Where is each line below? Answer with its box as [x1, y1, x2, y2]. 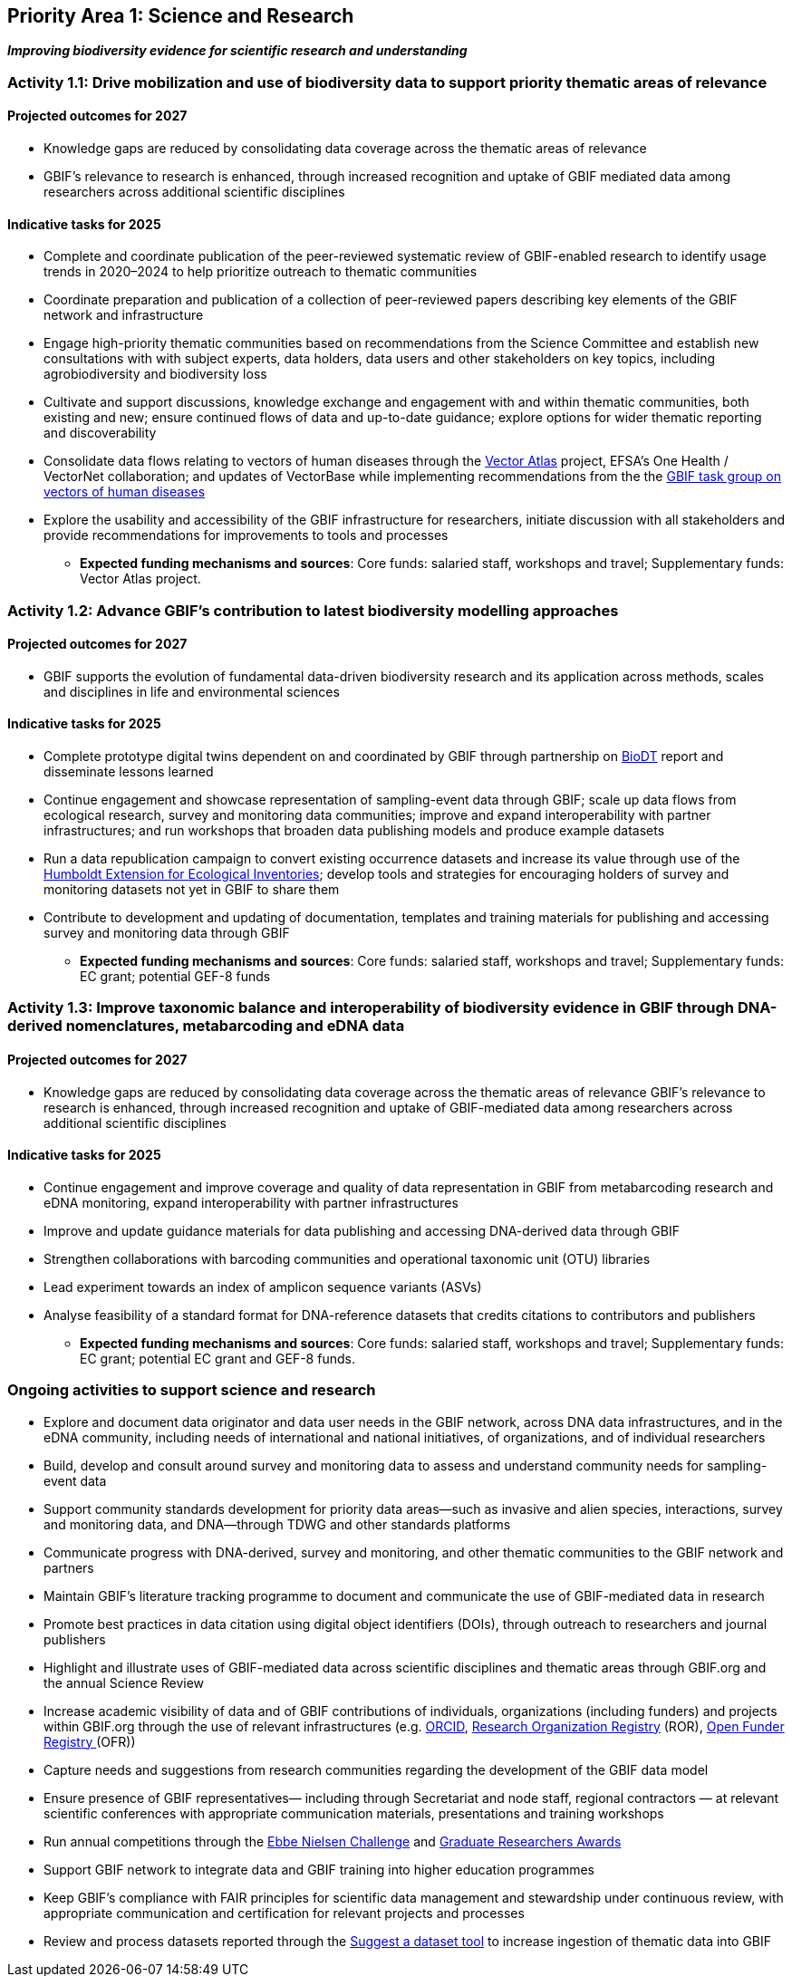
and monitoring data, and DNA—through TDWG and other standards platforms [43, 1516, 511, 1532]
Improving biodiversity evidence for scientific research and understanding [7, 43, 468, 59]
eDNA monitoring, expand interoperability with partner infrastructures [43, 1194, 459, 1210]
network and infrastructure [43, 307, 204, 323]
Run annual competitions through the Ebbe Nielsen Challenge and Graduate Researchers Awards [43, 1833, 622, 1849]
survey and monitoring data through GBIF [43, 925, 290, 941]
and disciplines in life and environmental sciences [43, 683, 340, 699]
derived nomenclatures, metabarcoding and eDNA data [7, 1017, 405, 1036]
